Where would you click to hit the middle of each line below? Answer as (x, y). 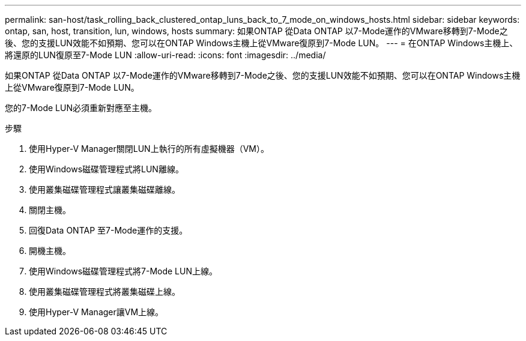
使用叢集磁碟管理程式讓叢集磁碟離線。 (104, 189)
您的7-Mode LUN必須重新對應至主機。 (81, 108)
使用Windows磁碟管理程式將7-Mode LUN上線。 (123, 271)
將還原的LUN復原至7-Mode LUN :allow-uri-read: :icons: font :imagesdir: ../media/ (165, 55)
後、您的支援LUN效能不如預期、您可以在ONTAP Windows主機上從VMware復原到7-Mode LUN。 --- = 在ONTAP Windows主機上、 (261, 43)
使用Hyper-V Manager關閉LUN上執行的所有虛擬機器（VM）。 (149, 149)
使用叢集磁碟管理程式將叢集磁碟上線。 (104, 291)
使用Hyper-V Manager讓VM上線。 (96, 312)
